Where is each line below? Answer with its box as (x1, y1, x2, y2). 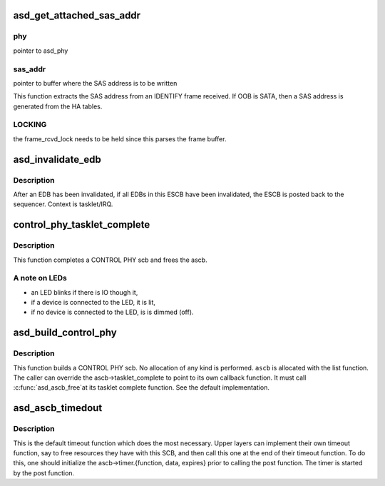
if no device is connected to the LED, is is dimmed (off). (31, 308, 194, 317)
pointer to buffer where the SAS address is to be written (13, 79, 178, 87)
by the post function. (13, 468, 75, 477)
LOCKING (13, 120, 47, 130)
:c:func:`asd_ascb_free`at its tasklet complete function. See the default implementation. (13, 383, 270, 392)
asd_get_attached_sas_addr (13, 9, 141, 21)
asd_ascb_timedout (13, 402, 103, 414)
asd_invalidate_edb (13, 153, 101, 166)
